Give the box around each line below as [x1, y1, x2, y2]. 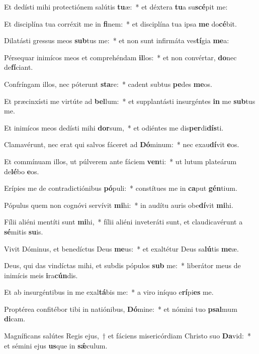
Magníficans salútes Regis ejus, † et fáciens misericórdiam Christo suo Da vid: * [4, 330, 251, 341]
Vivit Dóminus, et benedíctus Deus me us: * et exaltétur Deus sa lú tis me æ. [4, 243, 239, 254]
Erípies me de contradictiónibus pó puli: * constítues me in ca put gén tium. [4, 183, 237, 193]
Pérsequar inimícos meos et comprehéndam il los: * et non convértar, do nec [4, 52, 237, 62]
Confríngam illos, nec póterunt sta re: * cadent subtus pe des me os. [4, 78, 213, 89]
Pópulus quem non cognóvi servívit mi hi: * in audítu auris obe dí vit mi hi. [4, 199, 233, 210]
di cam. [4, 313, 26, 324]
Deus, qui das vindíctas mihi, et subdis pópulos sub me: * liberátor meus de [4, 260, 241, 271]
